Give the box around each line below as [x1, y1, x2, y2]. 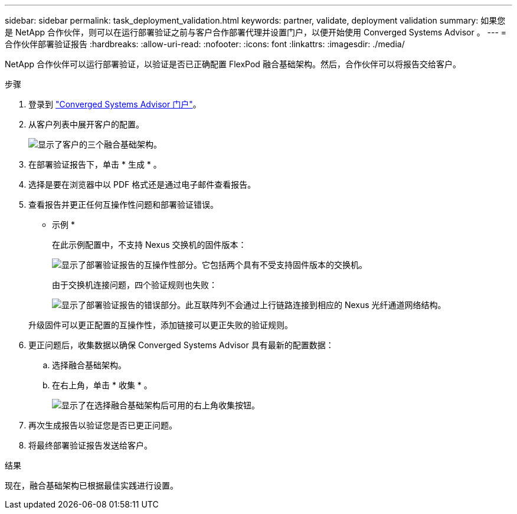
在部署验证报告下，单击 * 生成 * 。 [28, 159, 162, 169]
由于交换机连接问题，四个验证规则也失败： [52, 280, 217, 290]
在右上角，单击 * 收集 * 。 [52, 380, 152, 390]
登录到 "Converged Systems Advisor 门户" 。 [28, 99, 201, 109]
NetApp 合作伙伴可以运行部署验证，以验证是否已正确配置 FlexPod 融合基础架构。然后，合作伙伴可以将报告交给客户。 [5, 59, 461, 69]
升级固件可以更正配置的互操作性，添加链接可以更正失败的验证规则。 [28, 320, 293, 330]
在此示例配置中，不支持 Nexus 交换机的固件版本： [52, 240, 247, 250]
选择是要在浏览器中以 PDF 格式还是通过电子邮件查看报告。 [28, 179, 256, 189]
